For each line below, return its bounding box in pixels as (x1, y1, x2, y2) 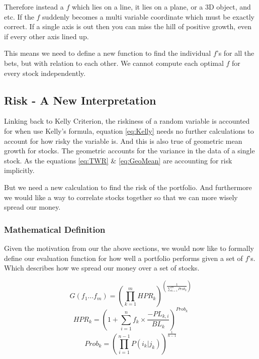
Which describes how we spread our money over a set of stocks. (4, 262, 200, 273)
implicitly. (4, 165, 35, 175)
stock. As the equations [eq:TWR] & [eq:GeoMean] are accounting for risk (4, 155, 232, 165)
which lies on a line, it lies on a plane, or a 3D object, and (71, 2, 251, 12)
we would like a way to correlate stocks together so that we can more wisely (4, 192, 238, 202)
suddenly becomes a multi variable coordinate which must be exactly (42, 11, 254, 22)
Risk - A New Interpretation (4, 92, 156, 108)
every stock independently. (4, 67, 85, 78)
